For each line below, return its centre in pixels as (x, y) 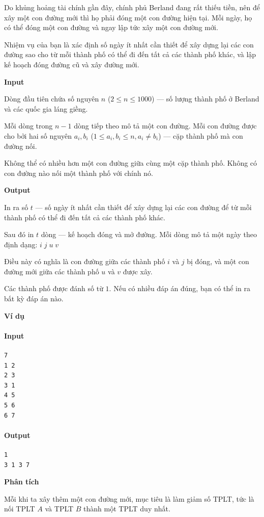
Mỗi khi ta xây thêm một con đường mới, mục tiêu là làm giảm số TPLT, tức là (129, 498)
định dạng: (21, 244)
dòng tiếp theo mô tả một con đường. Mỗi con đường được (165, 126)
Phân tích (22, 482)
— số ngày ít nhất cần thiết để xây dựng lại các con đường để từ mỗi (143, 207)
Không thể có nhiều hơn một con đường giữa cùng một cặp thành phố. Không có (131, 163)
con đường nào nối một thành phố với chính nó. (79, 173)
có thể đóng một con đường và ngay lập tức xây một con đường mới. (111, 27)
